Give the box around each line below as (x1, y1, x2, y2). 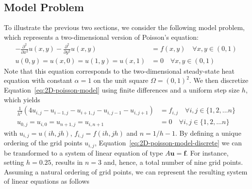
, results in (51, 157, 83, 167)
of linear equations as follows (4, 176, 90, 186)
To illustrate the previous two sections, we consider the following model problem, (4, 22, 245, 32)
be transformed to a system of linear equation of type (4, 147, 163, 157)
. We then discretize (189, 75, 249, 85)
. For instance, (186, 147, 229, 157)
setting (4, 157, 24, 167)
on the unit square (93, 75, 149, 85)
